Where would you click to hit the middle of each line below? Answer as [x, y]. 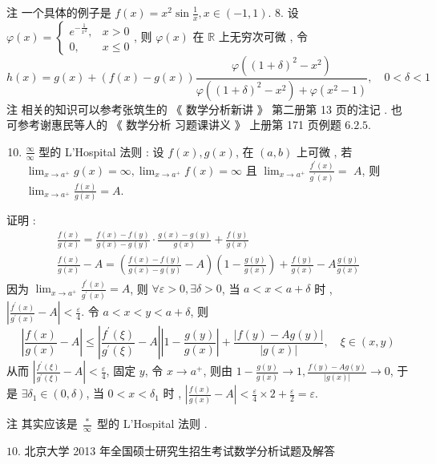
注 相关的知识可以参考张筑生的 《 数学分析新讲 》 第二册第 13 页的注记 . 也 [204, 109]
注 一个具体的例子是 [59, 12]
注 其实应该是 [42, 424]
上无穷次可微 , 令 [263, 36]
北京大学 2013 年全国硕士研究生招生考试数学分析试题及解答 [180, 451]
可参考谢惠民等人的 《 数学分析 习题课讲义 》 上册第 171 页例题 [174, 125]
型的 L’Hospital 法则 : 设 [101, 151]
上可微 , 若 [324, 151]
